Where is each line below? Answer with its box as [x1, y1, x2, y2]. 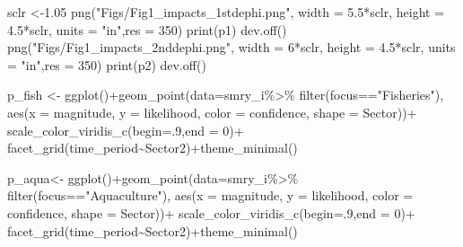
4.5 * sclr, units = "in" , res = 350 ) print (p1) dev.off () [7, 20, 287, 39]
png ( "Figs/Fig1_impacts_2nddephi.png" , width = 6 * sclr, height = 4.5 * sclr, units [7, 38, 456, 57]
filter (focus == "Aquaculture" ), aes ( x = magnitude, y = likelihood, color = [7, 186, 414, 205]
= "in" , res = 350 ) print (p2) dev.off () [7, 55, 206, 74]
